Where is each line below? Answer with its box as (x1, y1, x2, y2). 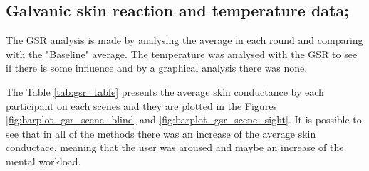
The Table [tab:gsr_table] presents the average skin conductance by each (6, 84, 324, 99)
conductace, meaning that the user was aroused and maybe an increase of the (6, 140, 344, 155)
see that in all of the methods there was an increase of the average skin (6, 126, 316, 140)
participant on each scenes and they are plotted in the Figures (6, 98, 277, 113)
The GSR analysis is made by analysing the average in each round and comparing (6, 33, 363, 48)
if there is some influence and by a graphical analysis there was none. (6, 60, 308, 75)
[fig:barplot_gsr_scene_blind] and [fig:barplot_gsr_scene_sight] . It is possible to (6, 112, 362, 127)
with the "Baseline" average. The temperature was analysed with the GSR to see (6, 46, 358, 61)
